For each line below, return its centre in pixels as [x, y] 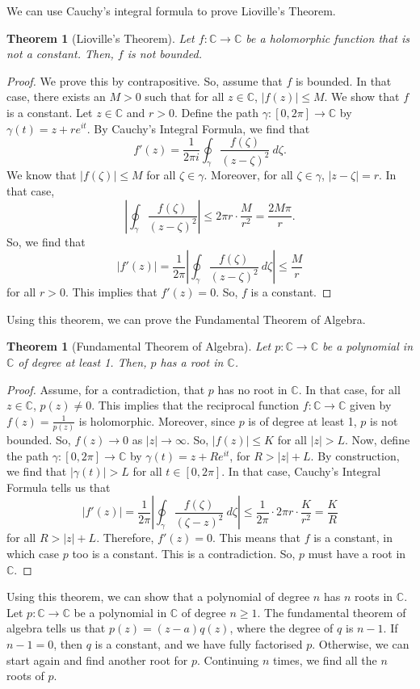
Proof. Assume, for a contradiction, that [106, 389]
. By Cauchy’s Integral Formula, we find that [198, 128]
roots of [25, 676]
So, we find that [46, 241]
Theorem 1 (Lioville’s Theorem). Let [101, 38]
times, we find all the [325, 660]
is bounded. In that [343, 80]
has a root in [192, 361]
